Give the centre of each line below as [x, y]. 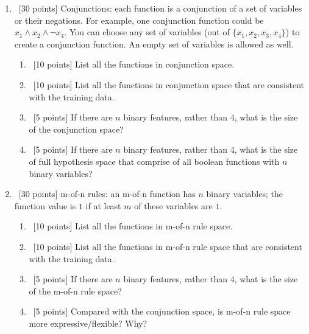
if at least [103, 205]
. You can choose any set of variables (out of [147, 32]
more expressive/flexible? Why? [88, 323]
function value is [45, 205]
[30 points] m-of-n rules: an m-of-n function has [107, 194]
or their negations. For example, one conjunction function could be [139, 20]
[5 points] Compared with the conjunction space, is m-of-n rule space [162, 311]
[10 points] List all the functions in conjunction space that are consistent [169, 84]
